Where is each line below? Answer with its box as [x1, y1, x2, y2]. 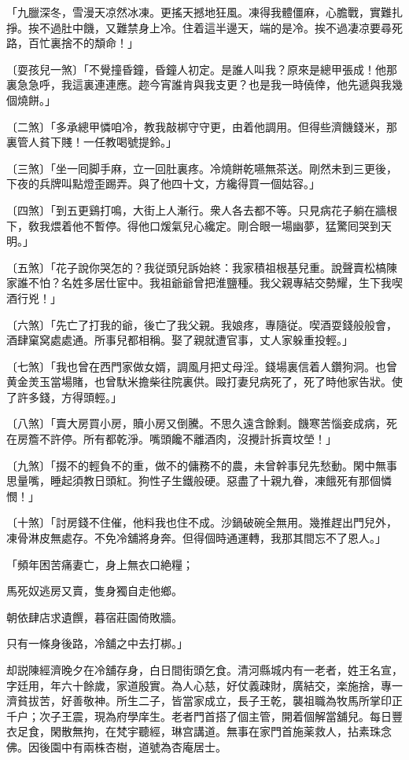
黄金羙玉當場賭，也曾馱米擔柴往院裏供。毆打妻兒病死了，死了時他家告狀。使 [6, 373, 403, 390]
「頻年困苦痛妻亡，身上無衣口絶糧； [6, 556, 193, 572]
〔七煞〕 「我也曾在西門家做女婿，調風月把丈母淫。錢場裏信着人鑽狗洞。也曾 [6, 358, 397, 374]
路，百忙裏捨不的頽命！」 [6, 35, 138, 51]
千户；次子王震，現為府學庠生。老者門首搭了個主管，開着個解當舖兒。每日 [6, 707, 392, 724]
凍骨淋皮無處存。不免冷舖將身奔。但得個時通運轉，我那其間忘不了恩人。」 [6, 530, 386, 546]
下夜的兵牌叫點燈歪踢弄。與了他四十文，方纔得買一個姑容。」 [6, 175, 320, 192]
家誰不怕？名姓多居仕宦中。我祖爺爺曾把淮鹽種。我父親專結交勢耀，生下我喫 [6, 274, 403, 291]
